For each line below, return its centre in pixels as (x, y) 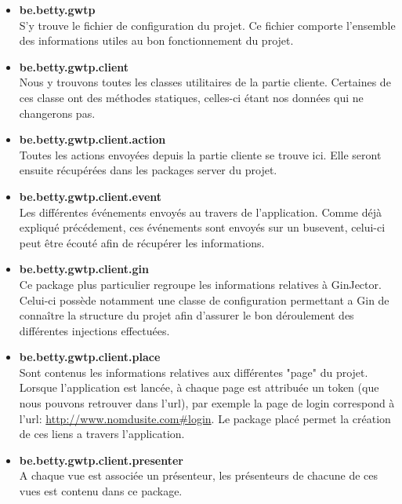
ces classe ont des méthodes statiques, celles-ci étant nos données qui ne (191, 97)
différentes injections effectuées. (94, 330)
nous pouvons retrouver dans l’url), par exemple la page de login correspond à (207, 403)
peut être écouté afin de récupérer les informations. (142, 242)
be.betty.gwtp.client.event (91, 196)
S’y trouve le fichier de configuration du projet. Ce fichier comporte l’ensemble (207, 25)
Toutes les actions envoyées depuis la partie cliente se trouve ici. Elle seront (200, 154)
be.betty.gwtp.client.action (92, 139)
